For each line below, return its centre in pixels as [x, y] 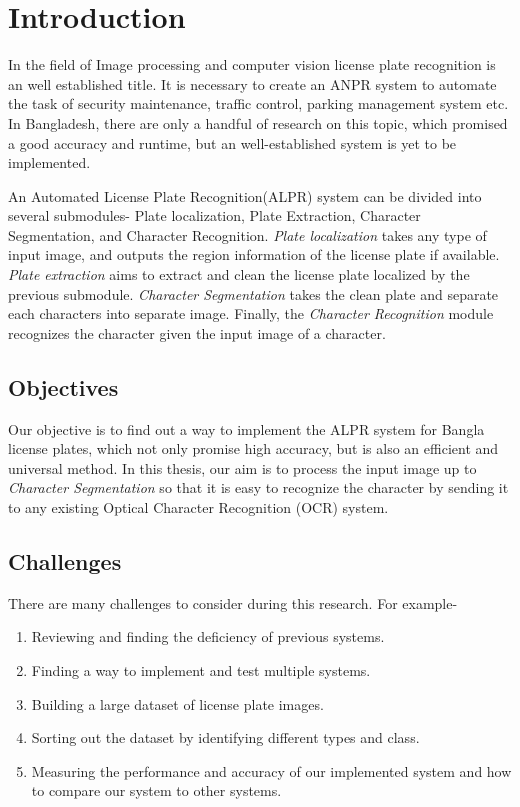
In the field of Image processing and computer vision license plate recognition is [252, 64]
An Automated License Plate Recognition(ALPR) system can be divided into [245, 195]
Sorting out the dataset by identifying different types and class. [225, 737]
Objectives [63, 386]
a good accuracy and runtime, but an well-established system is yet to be [232, 142]
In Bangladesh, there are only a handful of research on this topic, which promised [258, 122]
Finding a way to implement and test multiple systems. [201, 670]
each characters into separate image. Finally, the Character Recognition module [251, 313]
